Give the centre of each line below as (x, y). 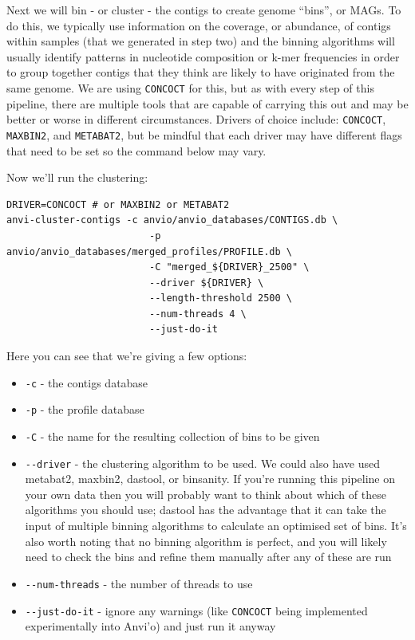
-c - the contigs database (87, 382)
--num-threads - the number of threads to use (139, 583)
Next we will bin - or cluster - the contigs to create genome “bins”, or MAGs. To (204, 10)
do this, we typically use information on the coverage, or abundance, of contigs (199, 25)
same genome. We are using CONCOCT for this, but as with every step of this (190, 87)
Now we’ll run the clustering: (77, 177)
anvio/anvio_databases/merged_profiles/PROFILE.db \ (149, 251)
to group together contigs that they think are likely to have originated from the (201, 72)
